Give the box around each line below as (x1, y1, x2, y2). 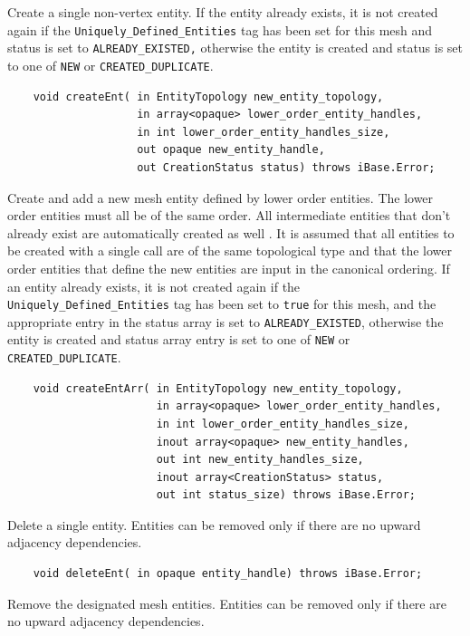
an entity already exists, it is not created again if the (7, 276, 301, 295)
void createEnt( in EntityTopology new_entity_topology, (33, 90, 384, 103)
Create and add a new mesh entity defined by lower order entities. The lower (7, 188, 434, 207)
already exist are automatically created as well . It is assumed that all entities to (7, 223, 455, 242)
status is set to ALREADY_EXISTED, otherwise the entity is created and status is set (7, 38, 464, 57)
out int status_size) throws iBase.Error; (156, 488, 417, 502)
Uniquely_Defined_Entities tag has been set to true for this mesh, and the (7, 294, 436, 313)
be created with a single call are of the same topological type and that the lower (7, 241, 453, 260)
